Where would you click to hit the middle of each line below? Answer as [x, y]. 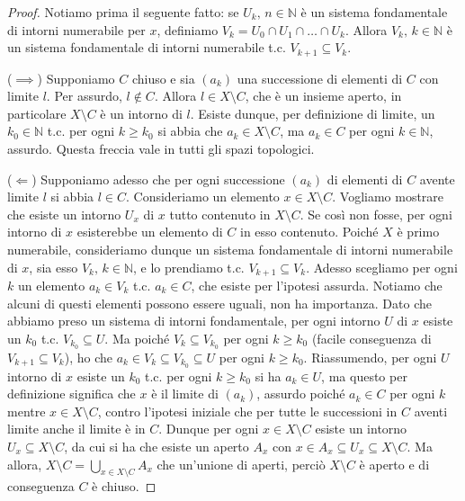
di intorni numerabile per [76, 29]
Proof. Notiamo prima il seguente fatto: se [123, 12]
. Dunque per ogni [209, 429]
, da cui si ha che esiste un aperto [156, 446]
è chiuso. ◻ [124, 486]
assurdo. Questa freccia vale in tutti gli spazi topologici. [161, 149]
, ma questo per [364, 376]
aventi [431, 411]
